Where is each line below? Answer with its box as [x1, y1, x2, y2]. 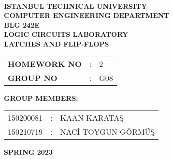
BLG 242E [4, 19, 40, 30]
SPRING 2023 [4, 147, 53, 157]
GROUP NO [8, 72, 58, 83]
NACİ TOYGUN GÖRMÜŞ [60, 126, 155, 138]
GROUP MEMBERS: [4, 93, 78, 103]
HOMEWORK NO [8, 58, 82, 69]
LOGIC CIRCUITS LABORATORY [4, 29, 129, 39]
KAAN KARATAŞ [60, 112, 124, 124]
